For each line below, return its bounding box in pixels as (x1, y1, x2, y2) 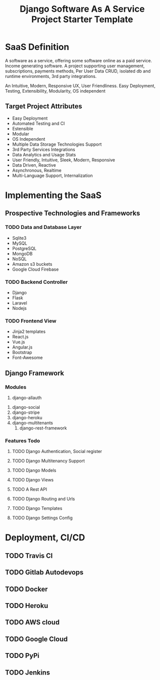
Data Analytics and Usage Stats (12, 151, 76, 157)
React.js (12, 334, 29, 340)
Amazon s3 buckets (12, 261, 52, 267)
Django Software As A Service (19, 3, 145, 15)
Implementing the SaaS (5, 190, 102, 201)
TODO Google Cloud (5, 635, 68, 643)
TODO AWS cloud (5, 618, 60, 627)
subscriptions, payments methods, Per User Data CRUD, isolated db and (5, 68, 151, 74)
